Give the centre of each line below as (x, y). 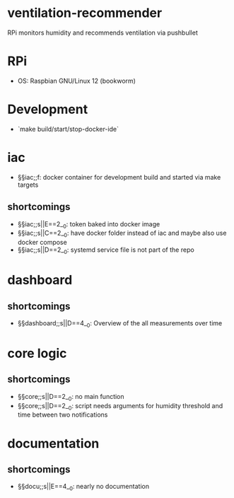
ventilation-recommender (85, 13)
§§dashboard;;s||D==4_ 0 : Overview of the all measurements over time (120, 324)
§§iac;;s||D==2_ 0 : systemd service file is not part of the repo (106, 250)
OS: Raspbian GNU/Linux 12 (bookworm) (77, 81)
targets (28, 185)
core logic (37, 353)
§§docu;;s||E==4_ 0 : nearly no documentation (83, 487)
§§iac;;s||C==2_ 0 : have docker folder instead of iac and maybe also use (122, 234)
